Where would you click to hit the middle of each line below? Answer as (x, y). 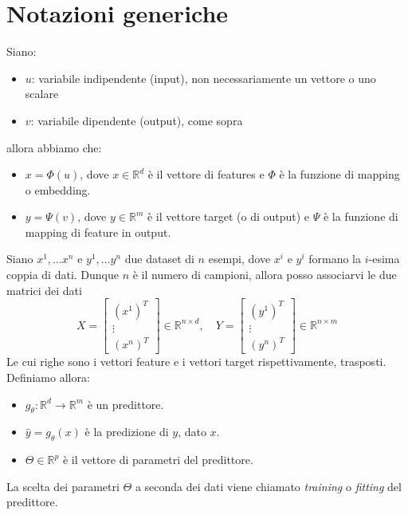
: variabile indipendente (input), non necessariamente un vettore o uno (204, 78)
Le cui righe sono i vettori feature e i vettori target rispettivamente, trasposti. (196, 362)
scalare (42, 94)
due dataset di (159, 259)
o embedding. (58, 189)
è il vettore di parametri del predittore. (158, 460)
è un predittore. (126, 404)
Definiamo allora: (48, 377)
